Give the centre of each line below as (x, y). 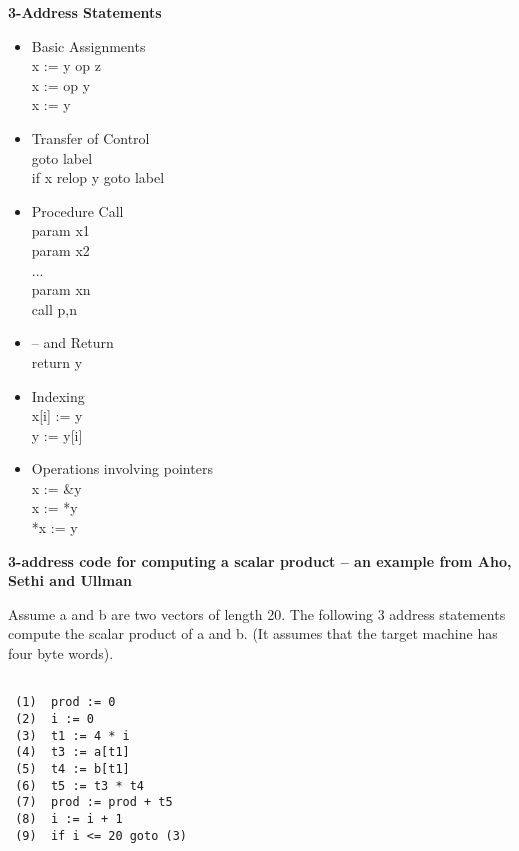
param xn (61, 289)
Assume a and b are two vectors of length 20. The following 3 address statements (257, 613)
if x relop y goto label (98, 177)
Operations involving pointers (122, 468)
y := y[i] (57, 434)
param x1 (60, 230)
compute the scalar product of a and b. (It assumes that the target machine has (253, 633)
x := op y (61, 84)
